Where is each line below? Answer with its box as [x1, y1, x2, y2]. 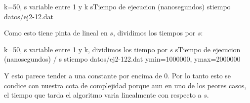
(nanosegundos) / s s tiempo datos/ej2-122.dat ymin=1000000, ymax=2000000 [4, 54, 241, 64]
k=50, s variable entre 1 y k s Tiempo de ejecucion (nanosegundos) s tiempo [4, 1, 231, 11]
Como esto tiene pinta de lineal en [4, 28, 108, 38]
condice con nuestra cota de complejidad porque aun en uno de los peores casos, [4, 80, 247, 90]
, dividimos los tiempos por [113, 28, 196, 38]
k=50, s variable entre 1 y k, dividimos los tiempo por [4, 44, 167, 54]
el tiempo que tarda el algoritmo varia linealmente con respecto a [4, 90, 202, 100]
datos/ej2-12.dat [4, 11, 54, 21]
